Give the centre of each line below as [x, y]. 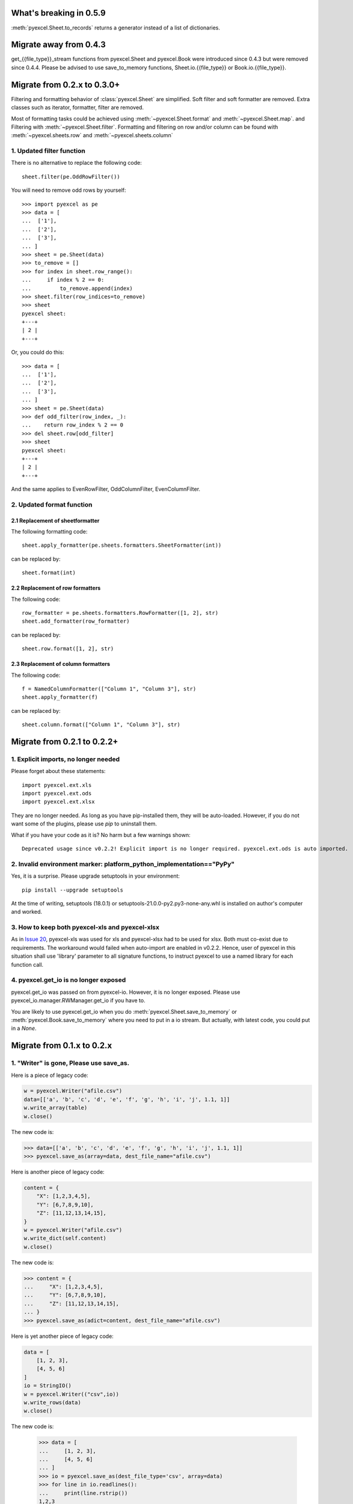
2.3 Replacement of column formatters [61, 664]
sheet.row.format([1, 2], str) [68, 649]
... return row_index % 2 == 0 [72, 425]
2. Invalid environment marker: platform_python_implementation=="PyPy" [123, 864]
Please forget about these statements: [58, 771]
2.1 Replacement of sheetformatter [55, 520]
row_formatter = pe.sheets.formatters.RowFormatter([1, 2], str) [120, 613]
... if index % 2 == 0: [63, 280]
